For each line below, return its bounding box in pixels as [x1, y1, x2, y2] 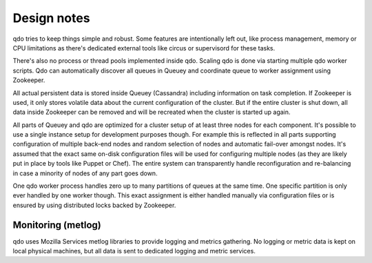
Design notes [12, 10, 90, 26]
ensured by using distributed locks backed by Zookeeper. [12, 201, 176, 209]
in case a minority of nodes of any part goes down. [12, 169, 158, 177]
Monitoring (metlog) [12, 219, 101, 231]
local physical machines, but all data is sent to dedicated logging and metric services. [12, 247, 256, 255]
